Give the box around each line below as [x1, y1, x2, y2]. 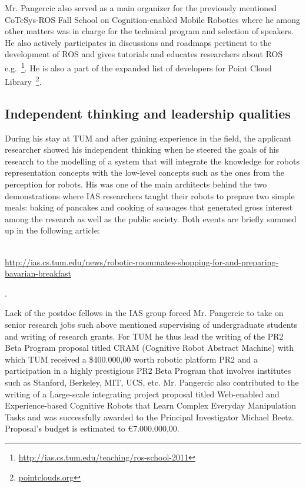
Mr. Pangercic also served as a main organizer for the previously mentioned [5, 2, 277, 14]
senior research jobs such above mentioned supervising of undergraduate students [5, 318, 298, 330]
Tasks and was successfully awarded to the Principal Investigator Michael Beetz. [5, 410, 294, 423]
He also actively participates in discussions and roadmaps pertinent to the [5, 36, 272, 48]
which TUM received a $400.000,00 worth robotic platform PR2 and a [5, 353, 258, 365]
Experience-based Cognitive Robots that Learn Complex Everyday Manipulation [5, 399, 296, 412]
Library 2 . [5, 74, 42, 87]
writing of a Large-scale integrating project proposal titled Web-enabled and [5, 387, 280, 400]
